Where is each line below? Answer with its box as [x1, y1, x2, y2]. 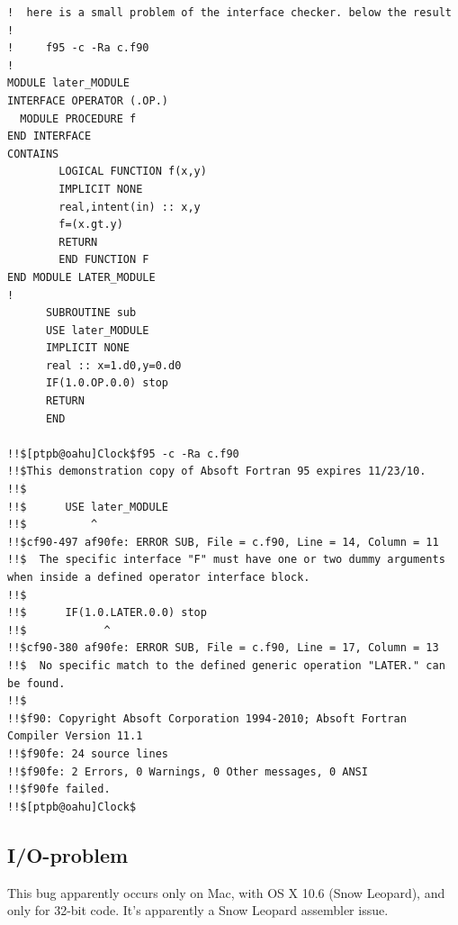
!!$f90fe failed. [7, 783, 111, 796]
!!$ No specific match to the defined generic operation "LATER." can [7, 658, 445, 672]
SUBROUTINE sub [45, 306, 137, 320]
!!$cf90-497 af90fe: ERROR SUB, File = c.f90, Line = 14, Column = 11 [7, 535, 439, 549]
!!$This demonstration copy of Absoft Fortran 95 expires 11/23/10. [7, 465, 427, 478]
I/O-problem [7, 840, 129, 868]
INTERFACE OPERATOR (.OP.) [7, 94, 168, 107]
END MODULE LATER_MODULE [7, 270, 156, 284]
